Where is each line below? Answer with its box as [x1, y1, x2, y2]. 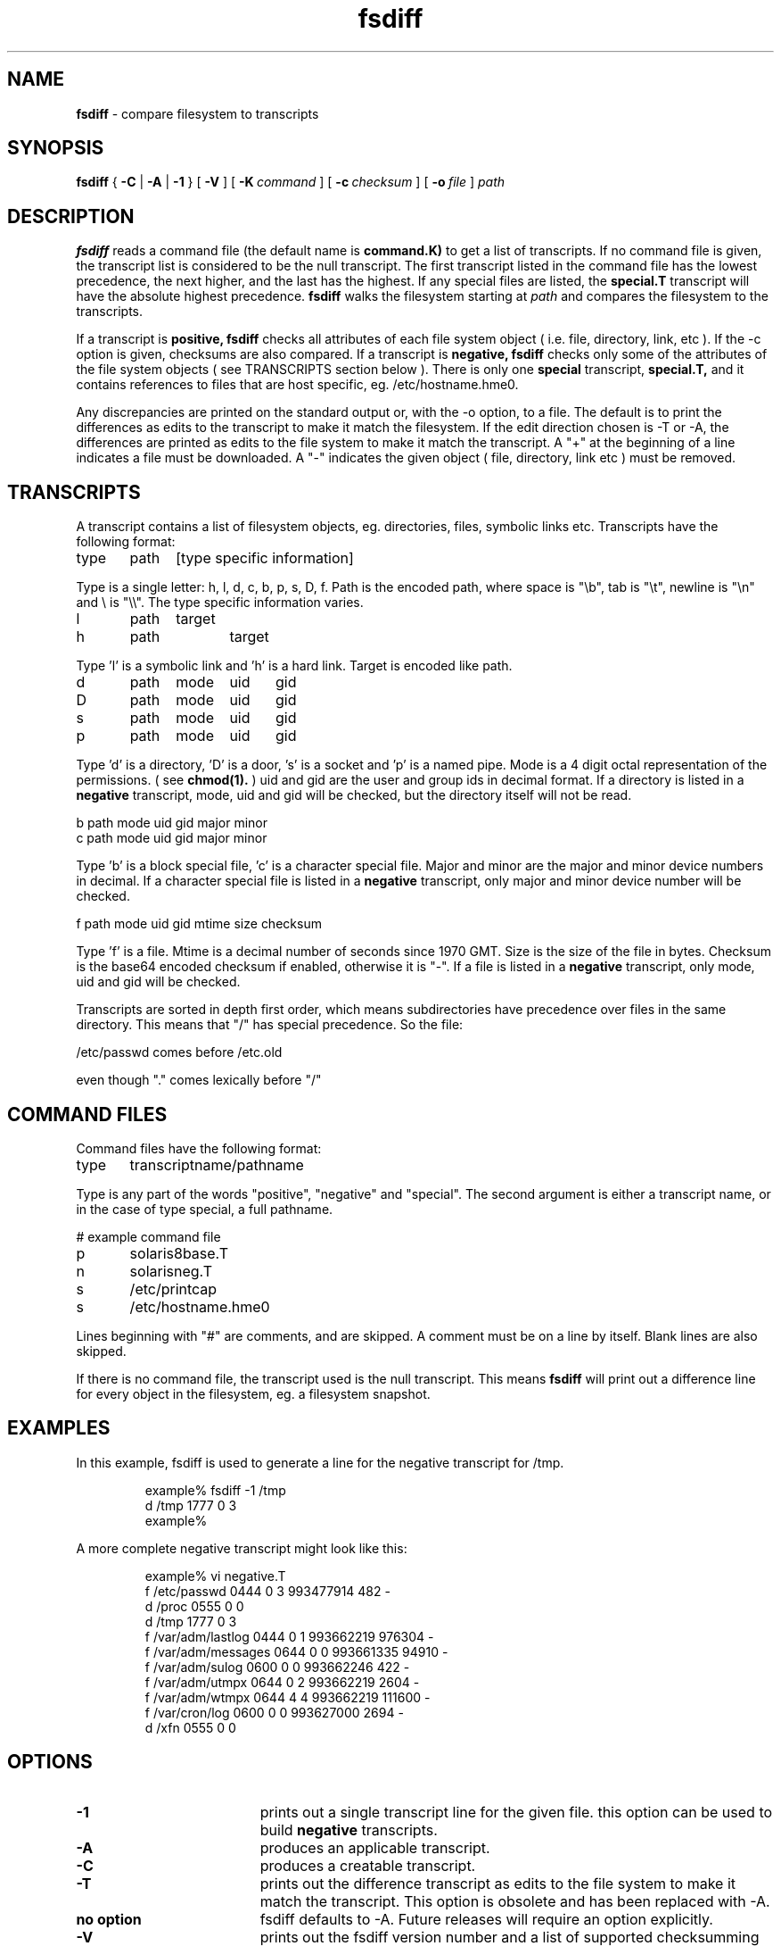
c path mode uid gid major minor [76, 830, 267, 846]
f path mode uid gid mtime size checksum [76, 916, 322, 932]
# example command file [76, 1228, 221, 1244]
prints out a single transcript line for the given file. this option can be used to [259, 1802, 773, 1821]
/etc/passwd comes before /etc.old [76, 1044, 283, 1060]
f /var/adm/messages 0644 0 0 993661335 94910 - [144, 1643, 448, 1659]
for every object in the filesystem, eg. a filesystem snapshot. [76, 1385, 431, 1401]
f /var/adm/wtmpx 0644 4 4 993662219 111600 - [144, 1689, 431, 1705]
